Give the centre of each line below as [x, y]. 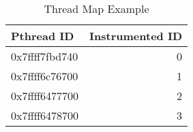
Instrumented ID [136, 36]
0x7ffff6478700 [45, 115]
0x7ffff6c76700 [45, 76]
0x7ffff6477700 [45, 96]
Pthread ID [43, 36]
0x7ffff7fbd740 [45, 56]
